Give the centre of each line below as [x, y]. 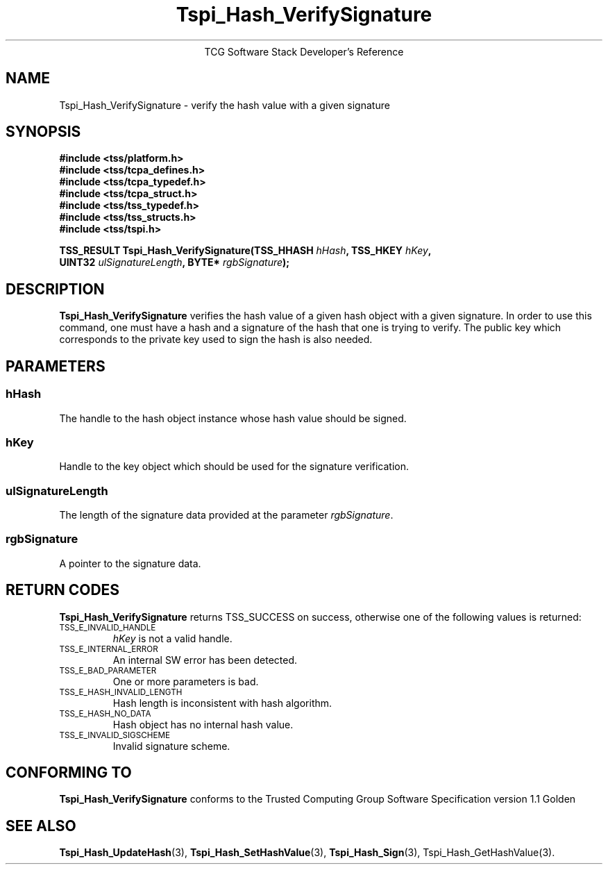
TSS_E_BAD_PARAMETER [108, 670]
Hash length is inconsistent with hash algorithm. [222, 703]
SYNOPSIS [43, 132]
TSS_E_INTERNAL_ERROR [109, 649]
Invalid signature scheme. [171, 746]
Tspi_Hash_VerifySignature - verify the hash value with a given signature [225, 105]
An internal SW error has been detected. [205, 660]
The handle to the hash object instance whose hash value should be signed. [233, 418]
